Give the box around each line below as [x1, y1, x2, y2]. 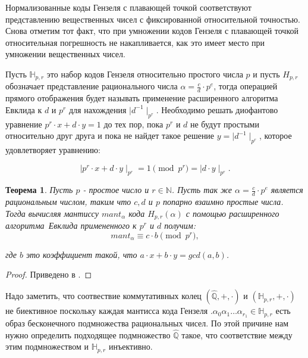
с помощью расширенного [186, 207, 279, 219]
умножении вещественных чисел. [5, 48, 125, 60]
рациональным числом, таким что [5, 195, 131, 208]
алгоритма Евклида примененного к [5, 219, 137, 232]
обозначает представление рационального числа [5, 80, 178, 92]
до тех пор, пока [103, 117, 164, 130]
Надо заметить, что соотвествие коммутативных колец [5, 289, 202, 302]
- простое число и [83, 183, 149, 196]
